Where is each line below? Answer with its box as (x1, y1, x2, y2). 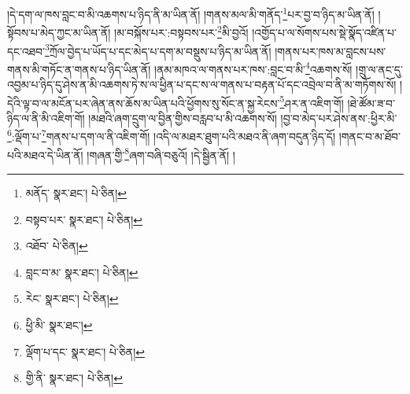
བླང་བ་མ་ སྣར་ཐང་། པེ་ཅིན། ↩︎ (25, 263, 139, 280)
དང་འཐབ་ (7, 42, 45, 59)
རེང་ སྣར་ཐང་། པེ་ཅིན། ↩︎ (25, 290, 119, 307)
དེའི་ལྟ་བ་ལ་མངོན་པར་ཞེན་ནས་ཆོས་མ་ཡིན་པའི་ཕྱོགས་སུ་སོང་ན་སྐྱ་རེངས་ (7, 94, 280, 111)
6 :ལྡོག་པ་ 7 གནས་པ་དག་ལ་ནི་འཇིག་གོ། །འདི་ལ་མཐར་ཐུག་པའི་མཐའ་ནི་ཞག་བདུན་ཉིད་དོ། (7, 126, 335, 145)
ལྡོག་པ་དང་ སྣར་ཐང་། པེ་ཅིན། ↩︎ (25, 343, 145, 359)
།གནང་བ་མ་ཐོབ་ (338, 128, 401, 145)
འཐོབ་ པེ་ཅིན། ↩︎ (25, 238, 88, 254)
